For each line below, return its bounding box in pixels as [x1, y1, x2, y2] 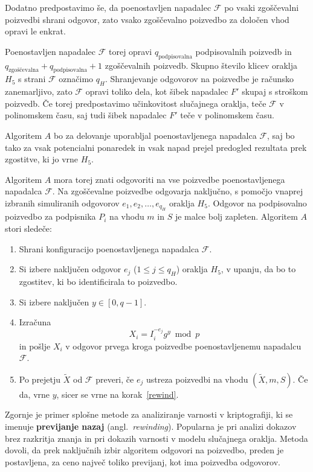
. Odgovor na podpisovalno [207, 196, 307, 209]
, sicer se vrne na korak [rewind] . [56, 387, 179, 400]
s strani [18, 72, 46, 85]
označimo [59, 72, 94, 85]
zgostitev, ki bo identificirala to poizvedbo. [19, 275, 178, 287]
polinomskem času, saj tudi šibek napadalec [5, 109, 167, 121]
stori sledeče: [5, 222, 52, 234]
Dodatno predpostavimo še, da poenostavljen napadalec [5, 1, 211, 13]
